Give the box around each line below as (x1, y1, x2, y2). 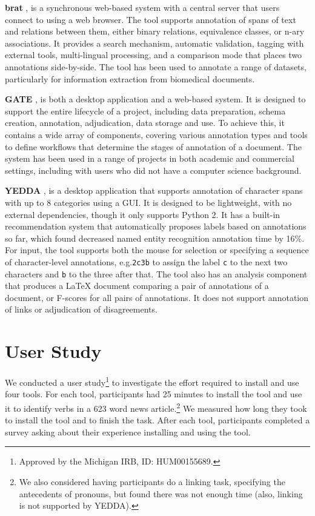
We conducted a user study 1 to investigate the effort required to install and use (5, 374, 299, 388)
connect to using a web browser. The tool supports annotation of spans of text (5, 13, 296, 25)
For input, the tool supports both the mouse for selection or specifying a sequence (5, 243, 309, 256)
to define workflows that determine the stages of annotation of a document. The (5, 140, 302, 153)
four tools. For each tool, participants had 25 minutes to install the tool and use (5, 388, 302, 400)
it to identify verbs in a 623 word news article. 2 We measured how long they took (5, 400, 307, 414)
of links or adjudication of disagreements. (5, 303, 157, 316)
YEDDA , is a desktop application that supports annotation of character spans (5, 184, 303, 197)
